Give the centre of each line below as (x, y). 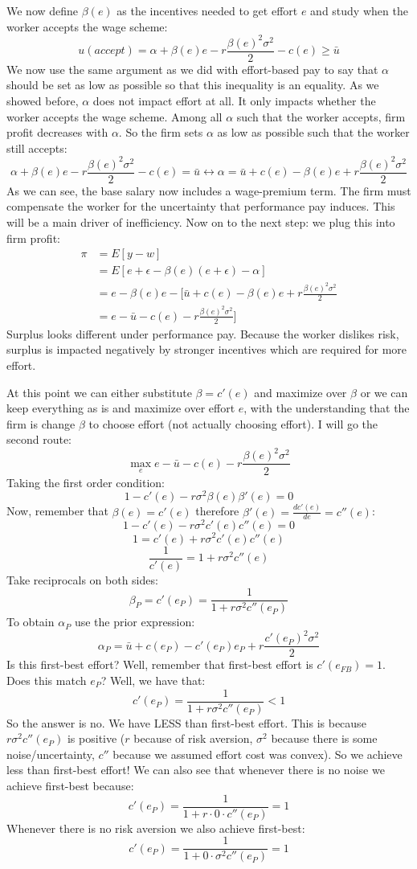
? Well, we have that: (153, 680)
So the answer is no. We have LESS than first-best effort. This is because (186, 722)
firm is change (41, 423)
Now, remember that (57, 511)
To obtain (31, 622)
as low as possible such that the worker (313, 132)
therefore (217, 511)
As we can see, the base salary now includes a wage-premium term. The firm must (209, 190)
